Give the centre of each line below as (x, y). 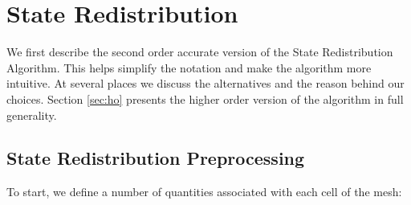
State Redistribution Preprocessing (156, 158)
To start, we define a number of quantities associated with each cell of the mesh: (204, 192)
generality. (32, 115)
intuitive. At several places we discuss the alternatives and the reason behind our (205, 83)
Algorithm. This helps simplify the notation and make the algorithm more (189, 67)
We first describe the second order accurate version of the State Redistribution (200, 52)
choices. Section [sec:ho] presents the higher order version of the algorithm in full (205, 98)
